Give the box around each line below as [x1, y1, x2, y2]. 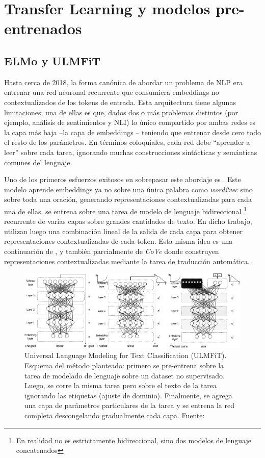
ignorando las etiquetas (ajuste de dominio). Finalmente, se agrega [24, 390, 232, 400]
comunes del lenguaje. [4, 157, 72, 167]
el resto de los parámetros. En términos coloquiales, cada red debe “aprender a [4, 137, 250, 147]
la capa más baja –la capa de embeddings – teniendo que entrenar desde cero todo [4, 126, 261, 137]
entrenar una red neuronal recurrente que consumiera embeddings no [4, 87, 219, 97]
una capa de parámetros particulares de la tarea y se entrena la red [24, 400, 234, 411]
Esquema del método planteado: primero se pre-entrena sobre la [24, 360, 224, 370]
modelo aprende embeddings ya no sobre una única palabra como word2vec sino [4, 184, 253, 194]
